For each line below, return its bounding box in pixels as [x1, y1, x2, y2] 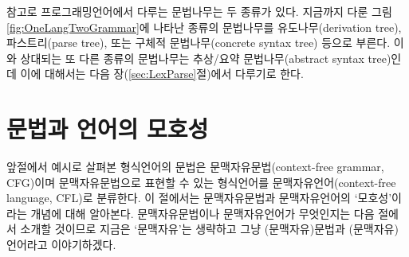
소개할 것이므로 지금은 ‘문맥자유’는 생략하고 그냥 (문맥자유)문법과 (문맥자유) [20, 220, 399, 237]
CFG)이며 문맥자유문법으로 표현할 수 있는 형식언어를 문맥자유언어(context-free [6, 173, 396, 190]
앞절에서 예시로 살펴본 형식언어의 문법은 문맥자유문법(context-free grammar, [6, 158, 384, 175]
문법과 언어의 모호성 [6, 112, 209, 145]
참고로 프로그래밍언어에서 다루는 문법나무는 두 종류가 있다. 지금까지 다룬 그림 [6, 3, 392, 19]
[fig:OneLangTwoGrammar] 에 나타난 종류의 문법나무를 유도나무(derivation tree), [6, 18, 402, 35]
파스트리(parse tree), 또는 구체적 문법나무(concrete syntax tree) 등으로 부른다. [6, 34, 391, 51]
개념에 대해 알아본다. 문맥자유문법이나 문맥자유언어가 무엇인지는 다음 [30, 204, 375, 221]
